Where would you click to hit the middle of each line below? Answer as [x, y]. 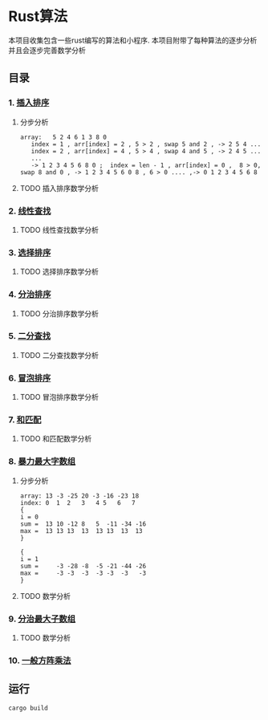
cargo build [28, 708]
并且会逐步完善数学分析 [47, 50]
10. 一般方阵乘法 [40, 661]
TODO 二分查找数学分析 [59, 355]
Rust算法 [38, 16]
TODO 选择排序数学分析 [59, 272]
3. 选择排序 [30, 252]
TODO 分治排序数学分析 [59, 313]
